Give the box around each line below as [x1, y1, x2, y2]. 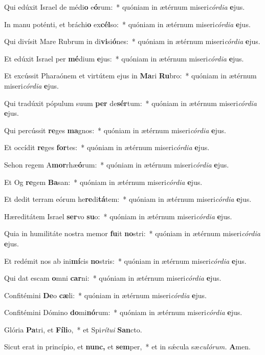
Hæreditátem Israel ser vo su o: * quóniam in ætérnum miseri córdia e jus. [4, 211, 232, 221]
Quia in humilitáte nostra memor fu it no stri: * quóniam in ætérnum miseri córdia [4, 228, 260, 239]
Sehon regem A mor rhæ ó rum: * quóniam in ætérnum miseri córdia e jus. [4, 159, 229, 170]
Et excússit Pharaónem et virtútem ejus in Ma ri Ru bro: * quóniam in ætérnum [4, 70, 257, 81]
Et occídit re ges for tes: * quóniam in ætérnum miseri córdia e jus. [4, 142, 210, 153]
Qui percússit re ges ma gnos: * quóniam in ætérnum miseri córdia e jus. [4, 124, 226, 135]
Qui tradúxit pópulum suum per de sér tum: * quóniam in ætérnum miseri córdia [4, 97, 257, 108]
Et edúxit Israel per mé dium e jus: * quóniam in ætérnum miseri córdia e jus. [4, 53, 244, 64]
